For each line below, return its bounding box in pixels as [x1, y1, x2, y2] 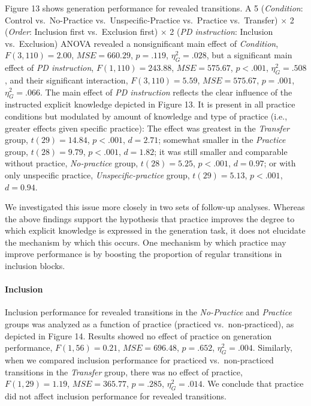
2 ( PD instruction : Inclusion [170, 25, 273, 38]
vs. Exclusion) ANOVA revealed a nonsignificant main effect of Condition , [5, 37, 279, 49]
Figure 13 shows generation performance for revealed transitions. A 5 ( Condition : [5, 2, 303, 14]
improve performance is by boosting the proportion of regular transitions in [5, 247, 282, 260]
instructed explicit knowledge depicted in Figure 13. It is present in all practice [5, 98, 295, 111]
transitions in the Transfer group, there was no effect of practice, [5, 365, 243, 378]
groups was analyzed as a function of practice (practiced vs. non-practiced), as [5, 318, 294, 330]
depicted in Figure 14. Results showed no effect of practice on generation [5, 329, 272, 342]
